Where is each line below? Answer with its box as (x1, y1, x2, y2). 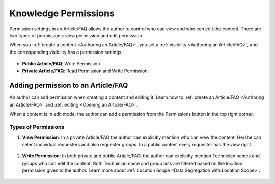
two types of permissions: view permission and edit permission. (9, 32, 144, 38)
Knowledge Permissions (9, 8, 115, 19)
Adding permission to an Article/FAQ (9, 81, 128, 90)
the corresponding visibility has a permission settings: (9, 49, 123, 55)
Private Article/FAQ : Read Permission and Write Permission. (22, 68, 149, 74)
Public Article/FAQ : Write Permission (22, 61, 100, 67)
